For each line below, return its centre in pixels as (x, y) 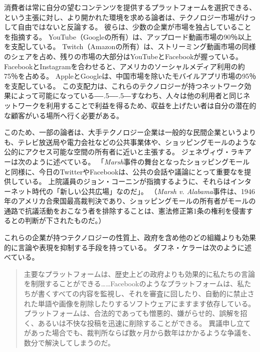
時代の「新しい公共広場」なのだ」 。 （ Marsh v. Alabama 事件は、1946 (144, 191)
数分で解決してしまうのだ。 (69, 342)
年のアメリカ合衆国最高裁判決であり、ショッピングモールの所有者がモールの (130, 201)
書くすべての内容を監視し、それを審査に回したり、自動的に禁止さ (146, 294)
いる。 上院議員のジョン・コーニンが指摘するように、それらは (127, 181)
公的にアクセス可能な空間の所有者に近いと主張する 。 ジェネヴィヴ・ (117, 152)
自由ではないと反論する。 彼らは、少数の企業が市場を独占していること (135, 27)
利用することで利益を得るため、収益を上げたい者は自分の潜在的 (151, 105)
